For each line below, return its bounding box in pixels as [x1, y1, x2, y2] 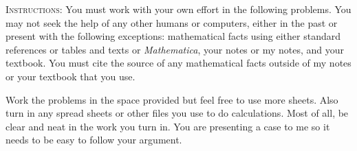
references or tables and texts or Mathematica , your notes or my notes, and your [6, 42, 345, 56]
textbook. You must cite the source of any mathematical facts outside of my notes [6, 56, 351, 70]
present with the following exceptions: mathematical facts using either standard [6, 29, 341, 43]
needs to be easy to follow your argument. [6, 132, 182, 147]
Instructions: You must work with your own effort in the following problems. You [6, 2, 351, 16]
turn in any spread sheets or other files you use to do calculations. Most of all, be [6, 106, 349, 120]
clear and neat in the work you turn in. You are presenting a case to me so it [6, 119, 330, 133]
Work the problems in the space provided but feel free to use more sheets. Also [6, 92, 338, 106]
